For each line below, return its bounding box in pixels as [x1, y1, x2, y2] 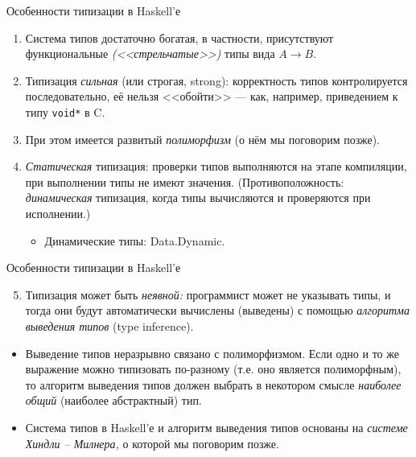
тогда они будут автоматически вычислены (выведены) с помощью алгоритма [25, 302, 410, 319]
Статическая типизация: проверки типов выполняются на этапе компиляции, [25, 158, 407, 175]
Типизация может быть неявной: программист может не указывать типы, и [25, 286, 391, 303]
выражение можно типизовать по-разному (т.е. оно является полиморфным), [25, 360, 402, 377]
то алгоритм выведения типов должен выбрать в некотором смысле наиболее [25, 376, 402, 393]
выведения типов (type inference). [25, 317, 194, 334]
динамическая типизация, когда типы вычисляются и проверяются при [25, 189, 371, 206]
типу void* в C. [25, 103, 105, 120]
